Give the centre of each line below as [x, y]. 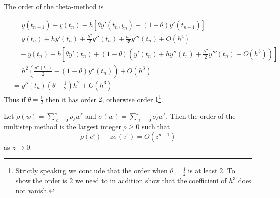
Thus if [15, 99]
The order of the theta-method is [54, 6]
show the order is [41, 180]
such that [156, 127]
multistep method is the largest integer [62, 127]
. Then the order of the [201, 116]
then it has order [71, 99]
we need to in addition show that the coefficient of [151, 180]
